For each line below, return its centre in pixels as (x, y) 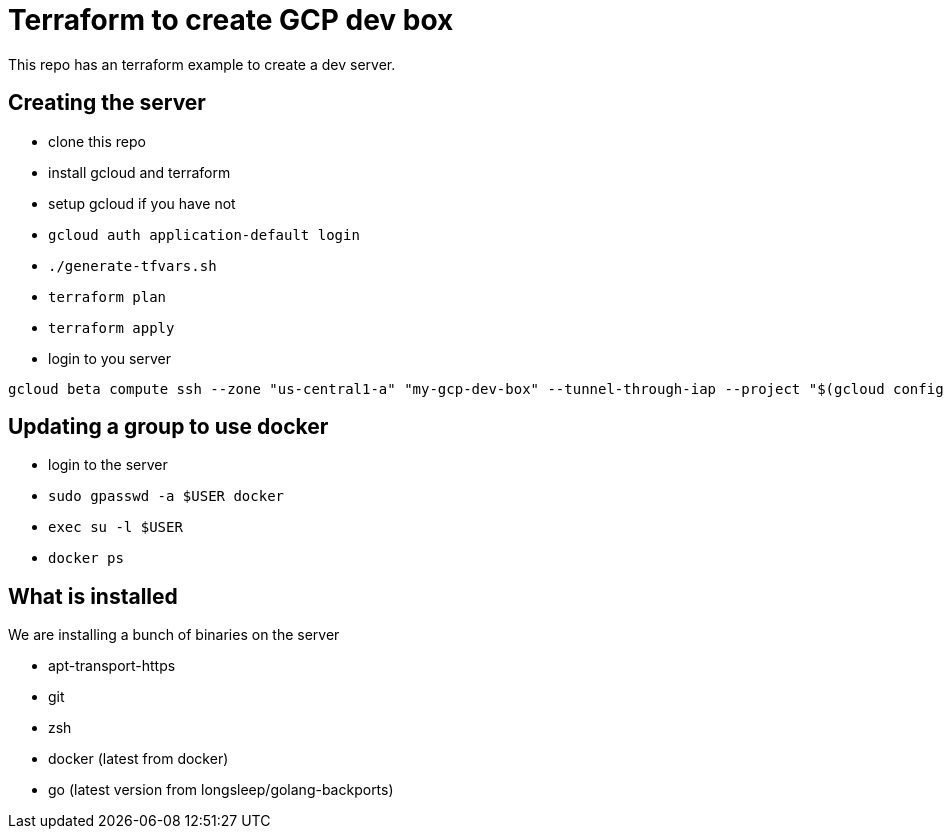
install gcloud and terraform (139, 172)
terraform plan (107, 296)
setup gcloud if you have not (142, 203)
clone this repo (97, 141)
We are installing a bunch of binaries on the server (174, 635)
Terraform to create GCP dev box (231, 20)
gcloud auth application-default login (204, 234)
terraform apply (111, 327)
